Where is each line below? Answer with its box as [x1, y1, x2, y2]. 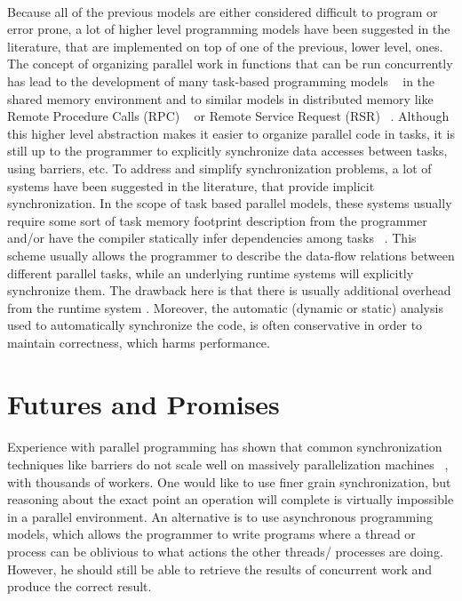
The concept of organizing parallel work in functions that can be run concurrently [7, 54, 453, 73]
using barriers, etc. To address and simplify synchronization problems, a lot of [7, 158, 432, 177]
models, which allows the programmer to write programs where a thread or [7, 525, 416, 543]
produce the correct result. [7, 577, 152, 596]
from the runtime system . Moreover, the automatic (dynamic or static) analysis [7, 298, 443, 317]
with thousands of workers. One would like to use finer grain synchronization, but [7, 472, 451, 491]
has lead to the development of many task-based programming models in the [7, 71, 435, 90]
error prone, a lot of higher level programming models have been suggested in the [7, 20, 450, 38]
